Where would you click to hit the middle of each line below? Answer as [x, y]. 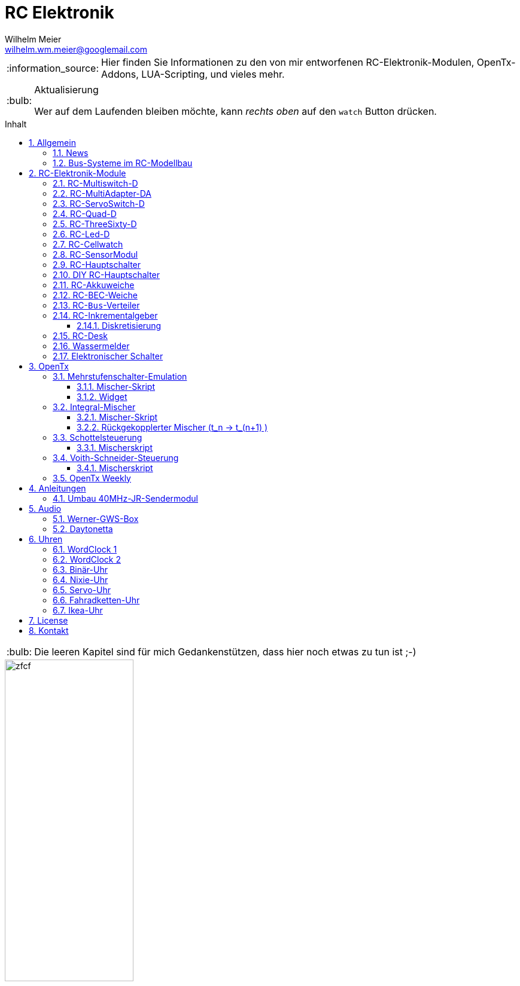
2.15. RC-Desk [80, 335]
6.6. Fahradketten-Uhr [96, 600]
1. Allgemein [52, 142]
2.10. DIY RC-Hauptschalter [107, 274]
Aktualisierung [66, 89]
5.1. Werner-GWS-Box [96, 518]
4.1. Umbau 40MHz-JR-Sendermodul [125, 498]
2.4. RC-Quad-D [85, 213]
